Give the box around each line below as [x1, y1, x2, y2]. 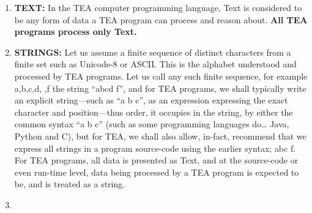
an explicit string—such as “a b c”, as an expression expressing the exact [14, 94, 288, 106]
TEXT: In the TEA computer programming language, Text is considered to [14, 1, 302, 13]
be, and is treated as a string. [14, 177, 125, 190]
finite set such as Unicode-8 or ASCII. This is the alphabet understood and [14, 58, 297, 70]
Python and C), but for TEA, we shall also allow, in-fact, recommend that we [14, 129, 306, 142]
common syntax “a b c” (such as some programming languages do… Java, [14, 118, 289, 130]
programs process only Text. [14, 25, 137, 38]
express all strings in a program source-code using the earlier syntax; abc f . [14, 141, 296, 154]
